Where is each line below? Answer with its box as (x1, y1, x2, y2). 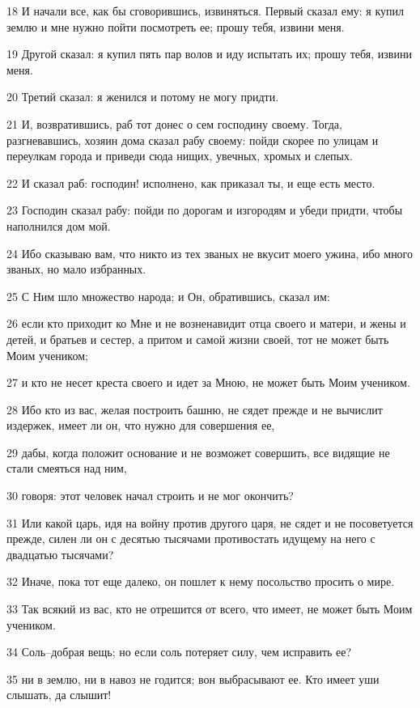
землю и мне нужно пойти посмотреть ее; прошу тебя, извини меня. (6, 18, 345, 35)
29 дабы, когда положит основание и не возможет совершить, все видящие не (6, 443, 390, 460)
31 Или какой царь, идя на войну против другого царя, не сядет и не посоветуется (6, 514, 414, 531)
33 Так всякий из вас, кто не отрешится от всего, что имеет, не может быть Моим (6, 600, 413, 617)
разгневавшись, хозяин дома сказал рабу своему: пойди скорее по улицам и (6, 131, 379, 148)
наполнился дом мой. (6, 217, 111, 234)
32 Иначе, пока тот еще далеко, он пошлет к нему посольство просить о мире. (6, 573, 395, 590)
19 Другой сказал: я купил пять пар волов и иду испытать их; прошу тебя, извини (6, 45, 412, 62)
